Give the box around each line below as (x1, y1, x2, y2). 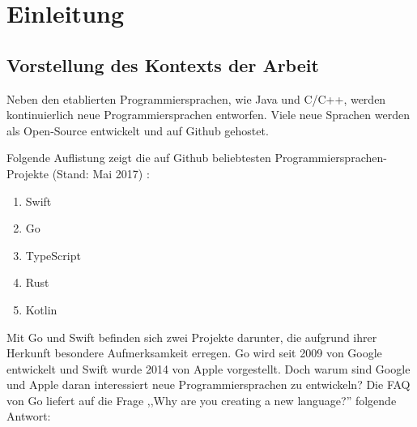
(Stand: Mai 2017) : (52, 164, 150, 181)
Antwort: (6, 408, 51, 425)
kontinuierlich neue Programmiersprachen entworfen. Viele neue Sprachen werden (6, 106, 410, 123)
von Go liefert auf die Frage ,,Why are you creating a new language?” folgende (6, 391, 397, 408)
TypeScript (25, 246, 81, 263)
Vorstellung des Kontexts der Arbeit (6, 52, 319, 77)
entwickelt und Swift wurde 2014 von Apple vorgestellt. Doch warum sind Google (6, 360, 411, 377)
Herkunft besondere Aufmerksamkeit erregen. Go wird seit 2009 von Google (6, 344, 382, 361)
